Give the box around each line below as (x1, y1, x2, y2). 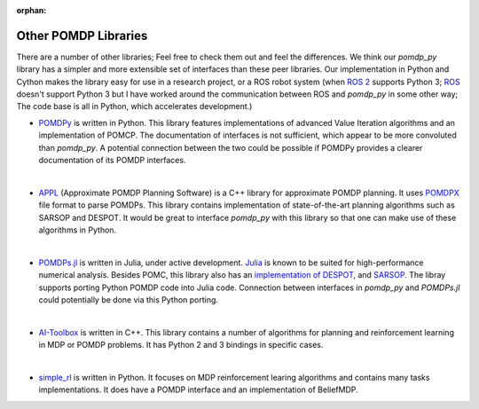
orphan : (16, 5, 47, 15)
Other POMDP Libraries (16, 28, 148, 43)
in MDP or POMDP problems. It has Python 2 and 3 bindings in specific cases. (38, 340, 324, 350)
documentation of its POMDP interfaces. (38, 155, 186, 166)
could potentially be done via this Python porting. (38, 294, 219, 305)
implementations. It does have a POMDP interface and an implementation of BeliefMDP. (38, 384, 358, 395)
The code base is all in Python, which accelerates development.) (16, 101, 253, 112)
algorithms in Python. (38, 224, 117, 235)
